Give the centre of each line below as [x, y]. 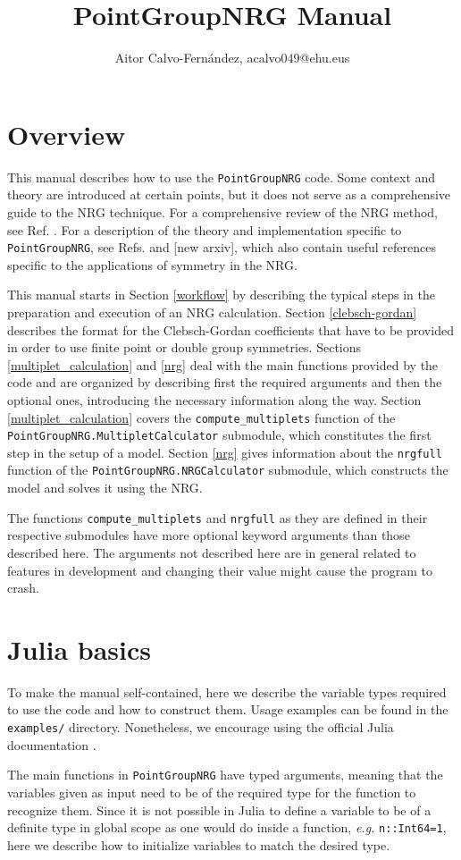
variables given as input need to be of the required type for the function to [212, 792]
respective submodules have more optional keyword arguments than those [209, 535]
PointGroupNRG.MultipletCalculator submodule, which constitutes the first [219, 435]
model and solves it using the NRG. [105, 488]
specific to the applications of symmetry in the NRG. [152, 264]
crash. [23, 588]
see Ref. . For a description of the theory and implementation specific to [205, 229]
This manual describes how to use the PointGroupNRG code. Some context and [222, 177]
